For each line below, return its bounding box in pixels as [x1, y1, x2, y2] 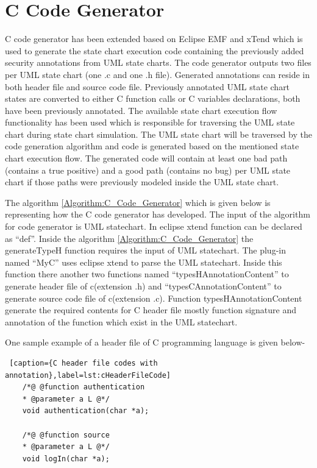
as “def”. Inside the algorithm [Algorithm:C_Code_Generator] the [5, 232, 254, 244]
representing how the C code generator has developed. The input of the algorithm [5, 208, 310, 221]
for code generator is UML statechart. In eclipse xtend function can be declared [5, 220, 302, 233]
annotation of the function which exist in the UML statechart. [5, 315, 238, 328]
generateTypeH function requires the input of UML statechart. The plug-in [5, 244, 286, 257]
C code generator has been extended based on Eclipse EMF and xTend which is [5, 32, 303, 45]
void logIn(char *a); [22, 454, 110, 463]
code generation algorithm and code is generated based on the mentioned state [5, 140, 299, 152]
